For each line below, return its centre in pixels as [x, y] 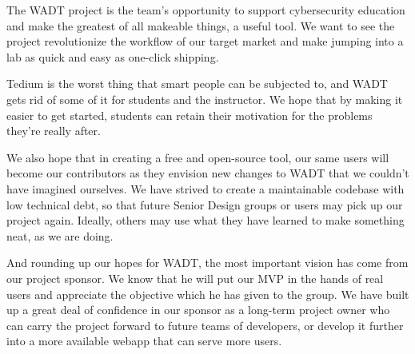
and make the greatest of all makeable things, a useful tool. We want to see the [201, 25]
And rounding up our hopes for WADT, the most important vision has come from [207, 263]
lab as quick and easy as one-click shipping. [113, 56]
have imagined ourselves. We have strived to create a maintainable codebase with [206, 188]
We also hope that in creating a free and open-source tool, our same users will [198, 157]
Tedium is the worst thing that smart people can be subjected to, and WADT [197, 84]
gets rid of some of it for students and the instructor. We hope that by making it [205, 99]
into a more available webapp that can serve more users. [144, 341]
